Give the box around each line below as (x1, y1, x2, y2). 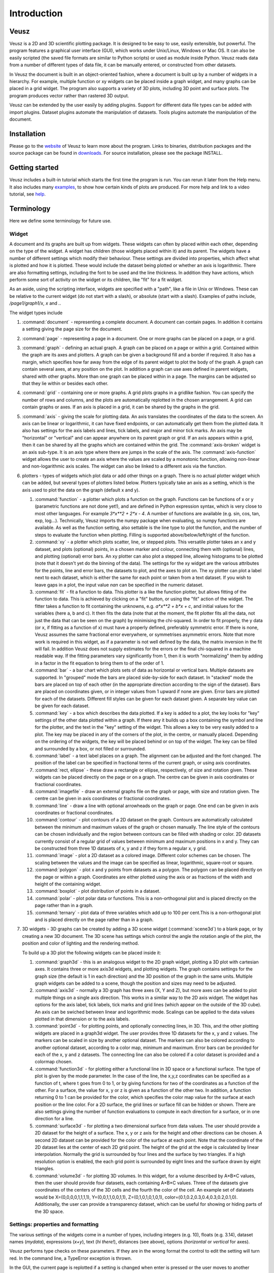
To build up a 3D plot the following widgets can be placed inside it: (22, 950, 161, 956)
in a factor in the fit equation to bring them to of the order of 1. (35, 660, 164, 666)
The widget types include (9, 310, 63, 316)
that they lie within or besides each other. (22, 380, 109, 386)
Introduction (9, 8, 63, 19)
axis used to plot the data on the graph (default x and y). (22, 487, 140, 493)
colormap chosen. (35, 1059, 73, 1065)
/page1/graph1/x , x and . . (9, 300, 61, 307)
